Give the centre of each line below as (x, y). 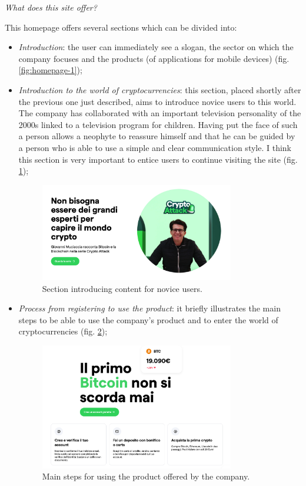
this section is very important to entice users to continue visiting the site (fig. (158, 159)
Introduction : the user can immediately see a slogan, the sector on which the (156, 47)
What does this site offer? (51, 7)
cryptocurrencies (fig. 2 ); (63, 331)
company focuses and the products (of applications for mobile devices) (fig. (154, 58)
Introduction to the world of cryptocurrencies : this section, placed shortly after (160, 89)
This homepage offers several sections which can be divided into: (121, 27)
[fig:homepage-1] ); (50, 70)
